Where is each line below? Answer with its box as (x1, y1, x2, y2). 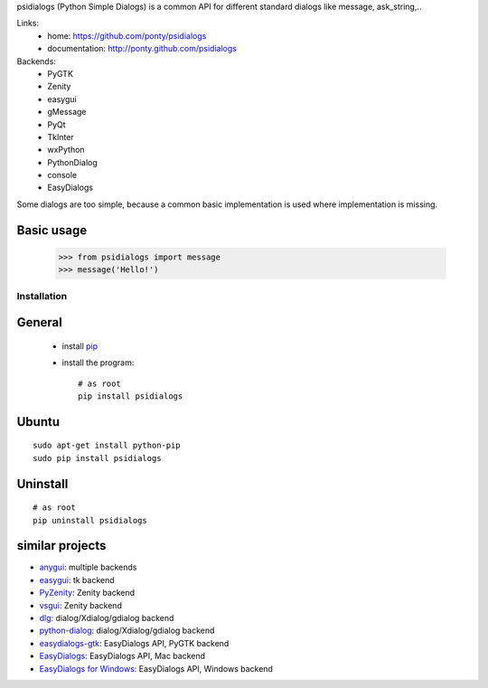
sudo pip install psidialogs (33, 453, 162, 463)
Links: (16, 18, 40, 29)
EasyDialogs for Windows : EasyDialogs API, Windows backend (39, 663, 273, 674)
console (47, 170, 78, 181)
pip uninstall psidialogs (33, 515, 148, 525)
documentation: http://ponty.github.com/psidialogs (47, 43, 237, 54)
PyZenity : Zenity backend (39, 588, 136, 598)
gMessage (47, 107, 87, 118)
